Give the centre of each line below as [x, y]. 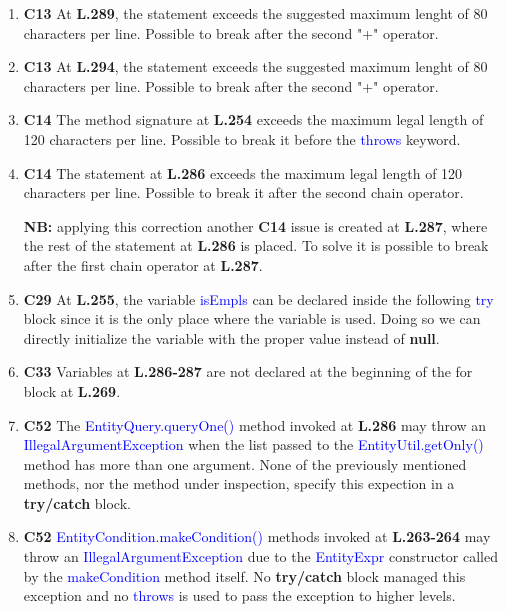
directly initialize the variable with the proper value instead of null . [231, 337]
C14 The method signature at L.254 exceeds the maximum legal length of [253, 119]
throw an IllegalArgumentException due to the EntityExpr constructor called [261, 556]
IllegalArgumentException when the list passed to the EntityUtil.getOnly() [253, 444]
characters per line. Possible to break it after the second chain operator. [243, 192]
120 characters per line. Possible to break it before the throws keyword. [242, 138]
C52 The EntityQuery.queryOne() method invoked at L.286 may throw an [255, 424]
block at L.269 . [72, 390]
